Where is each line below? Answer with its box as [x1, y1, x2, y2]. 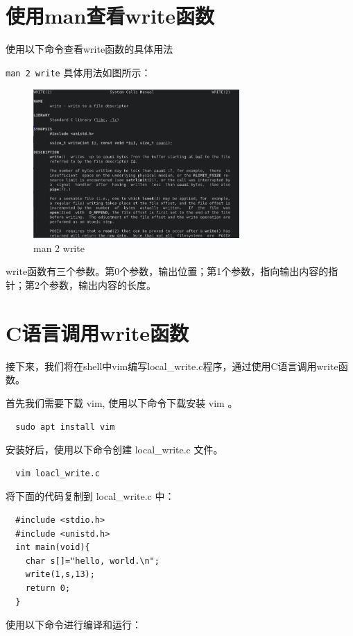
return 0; [25, 583, 71, 593]
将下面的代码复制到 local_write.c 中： [6, 489, 175, 503]
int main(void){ [15, 542, 90, 553]
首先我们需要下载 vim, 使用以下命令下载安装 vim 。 [6, 395, 238, 410]
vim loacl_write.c [15, 468, 101, 478]
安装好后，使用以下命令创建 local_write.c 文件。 [6, 442, 223, 457]
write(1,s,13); [25, 569, 95, 580]
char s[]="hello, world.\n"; [25, 555, 160, 566]
